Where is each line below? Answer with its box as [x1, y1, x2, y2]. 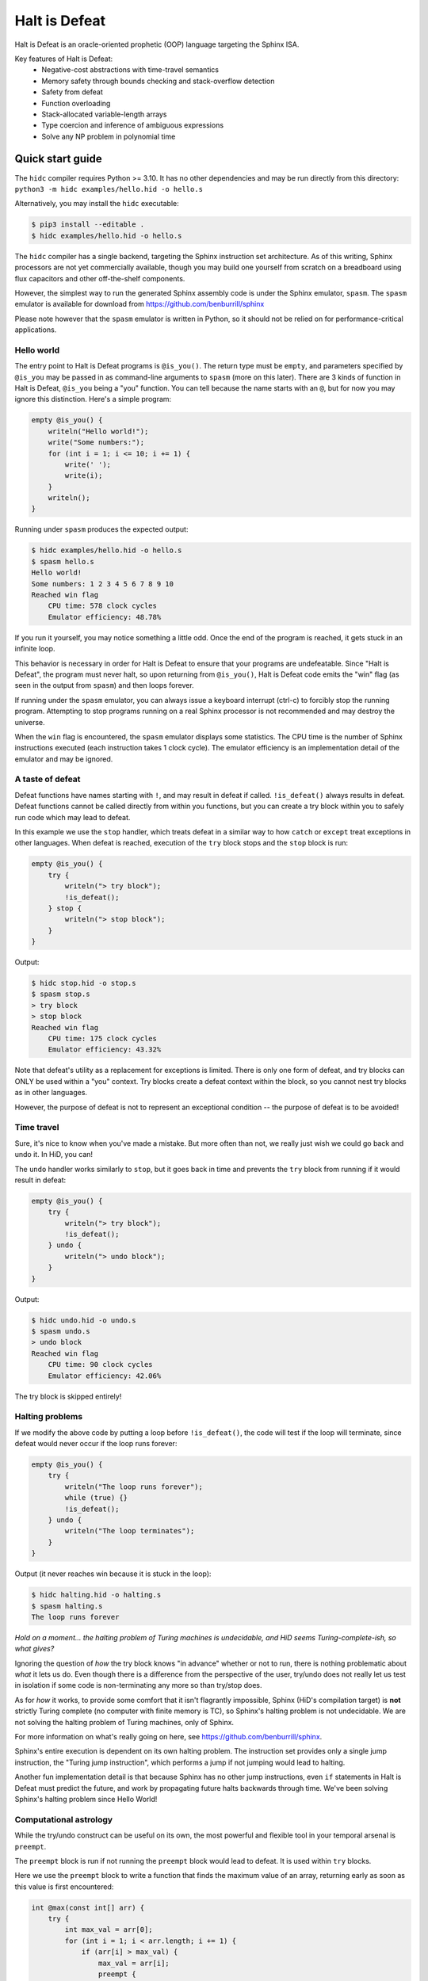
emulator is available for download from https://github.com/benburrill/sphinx [14, 300, 265, 309]
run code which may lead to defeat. [14, 812, 131, 822]
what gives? [14, 1644, 55, 1654]
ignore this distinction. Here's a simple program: [14, 395, 172, 404]
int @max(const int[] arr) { [31, 1903, 145, 1912]
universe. [14, 717, 45, 727]
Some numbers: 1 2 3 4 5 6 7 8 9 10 [31, 579, 174, 588]
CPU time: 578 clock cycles [48, 601, 158, 610]
